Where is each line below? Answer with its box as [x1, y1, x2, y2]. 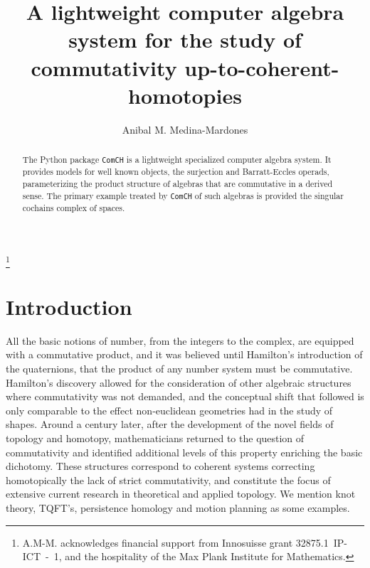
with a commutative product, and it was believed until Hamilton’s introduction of [6, 347, 363, 362]
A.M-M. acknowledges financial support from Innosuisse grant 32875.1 [22, 535, 329, 550]
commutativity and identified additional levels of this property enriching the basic [6, 444, 363, 459]
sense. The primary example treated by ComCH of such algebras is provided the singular [22, 189, 344, 201]
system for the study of [68, 25, 302, 54]
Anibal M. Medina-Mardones [122, 122, 248, 136]
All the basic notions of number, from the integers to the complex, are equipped [6, 333, 354, 348]
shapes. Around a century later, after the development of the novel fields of [6, 417, 334, 432]
